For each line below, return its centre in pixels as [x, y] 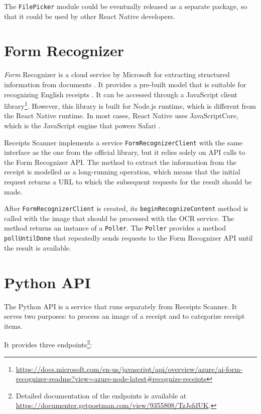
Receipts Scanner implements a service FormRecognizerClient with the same [123, 142]
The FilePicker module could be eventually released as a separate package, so [126, 6]
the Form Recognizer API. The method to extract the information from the [120, 162]
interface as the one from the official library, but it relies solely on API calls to [125, 152]
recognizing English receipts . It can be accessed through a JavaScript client [121, 94]
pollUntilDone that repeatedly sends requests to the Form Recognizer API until [128, 238]
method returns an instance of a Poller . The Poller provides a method [115, 228]
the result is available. [38, 247]
